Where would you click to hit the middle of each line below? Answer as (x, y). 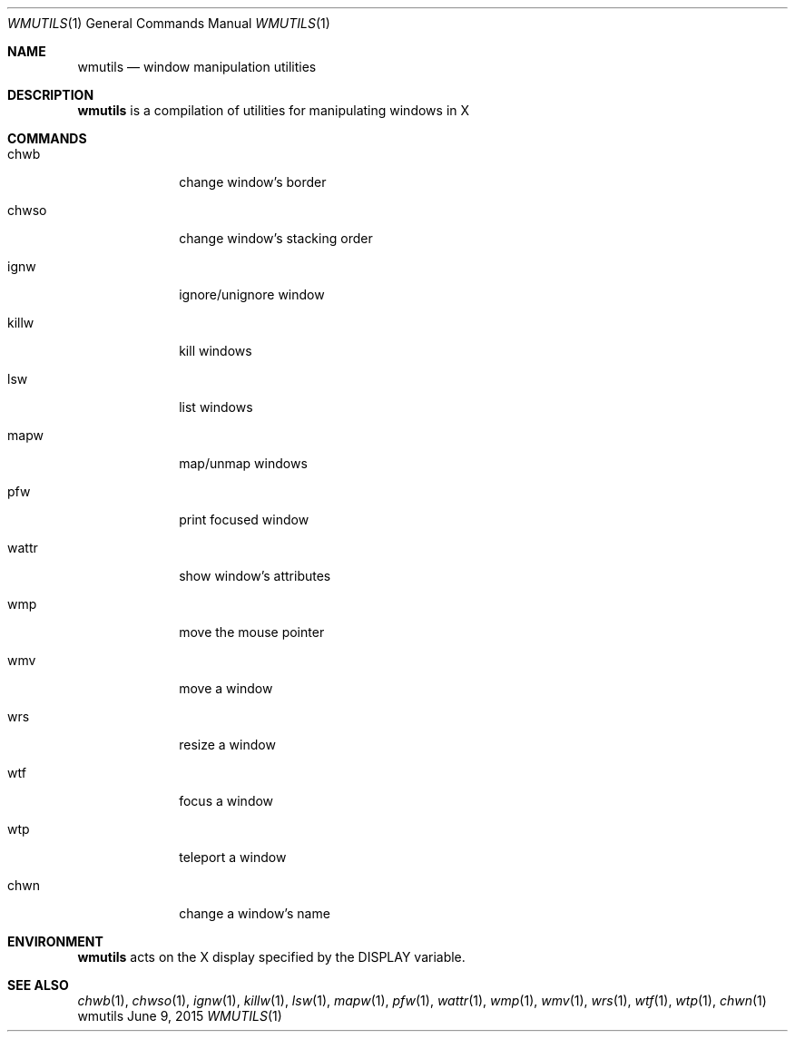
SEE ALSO (38, 985)
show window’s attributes (255, 576)
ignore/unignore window (252, 294)
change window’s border (253, 182)
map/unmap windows (243, 463)
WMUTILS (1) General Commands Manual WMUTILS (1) (169, 23)
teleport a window (233, 857)
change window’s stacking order (276, 238)
